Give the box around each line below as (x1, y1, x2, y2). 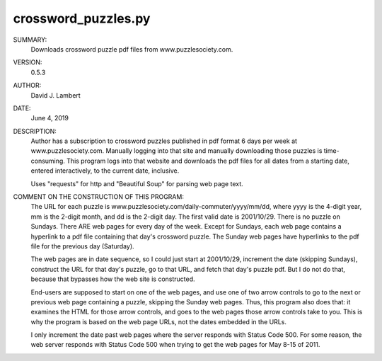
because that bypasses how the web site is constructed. (30, 275, 195, 283)
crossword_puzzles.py (13, 11, 151, 26)
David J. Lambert (30, 91, 81, 99)
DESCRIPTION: (13, 127, 57, 135)
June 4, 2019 (30, 114, 69, 122)
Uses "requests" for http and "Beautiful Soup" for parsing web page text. (30, 179, 243, 188)
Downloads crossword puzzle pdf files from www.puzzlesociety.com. (30, 45, 233, 53)
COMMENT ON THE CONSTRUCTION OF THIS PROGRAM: (13, 193, 184, 201)
